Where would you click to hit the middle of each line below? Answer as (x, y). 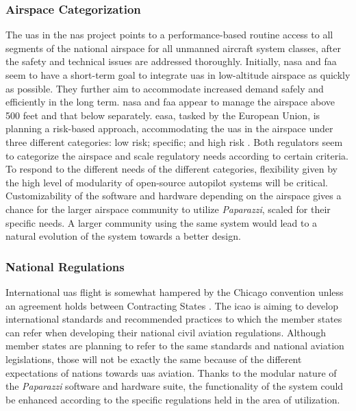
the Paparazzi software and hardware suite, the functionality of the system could (175, 386)
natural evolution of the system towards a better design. (123, 236)
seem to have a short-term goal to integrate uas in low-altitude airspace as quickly (178, 75)
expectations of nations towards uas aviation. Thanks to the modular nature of (171, 372)
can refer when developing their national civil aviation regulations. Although (166, 332)
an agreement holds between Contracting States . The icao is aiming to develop (172, 305)
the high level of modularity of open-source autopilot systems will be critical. (167, 182)
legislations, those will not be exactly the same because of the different (154, 359)
